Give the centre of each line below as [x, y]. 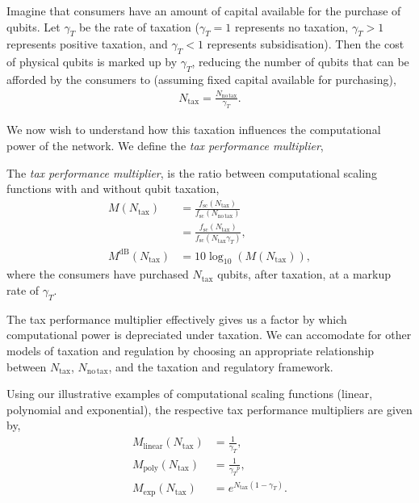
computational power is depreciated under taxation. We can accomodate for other [209, 335]
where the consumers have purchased [98, 274]
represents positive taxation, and [87, 44]
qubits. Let [34, 26]
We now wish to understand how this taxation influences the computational [194, 130]
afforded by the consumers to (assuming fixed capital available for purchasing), [201, 79]
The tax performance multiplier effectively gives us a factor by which [177, 319]
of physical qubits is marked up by [92, 62]
